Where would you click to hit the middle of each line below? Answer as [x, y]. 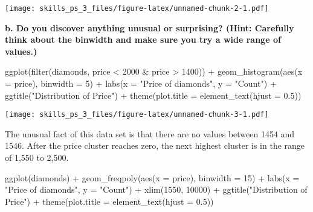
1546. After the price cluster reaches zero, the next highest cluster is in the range [155, 145]
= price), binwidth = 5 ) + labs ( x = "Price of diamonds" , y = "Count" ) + [141, 83]
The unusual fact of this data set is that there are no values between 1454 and [150, 133]
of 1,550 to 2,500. [37, 157]
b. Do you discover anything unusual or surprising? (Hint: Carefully [150, 27]
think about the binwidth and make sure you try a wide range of [143, 39]
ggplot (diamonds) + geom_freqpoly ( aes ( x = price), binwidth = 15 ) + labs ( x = [152, 177]
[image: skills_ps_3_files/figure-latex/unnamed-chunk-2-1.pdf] [137, 8]
